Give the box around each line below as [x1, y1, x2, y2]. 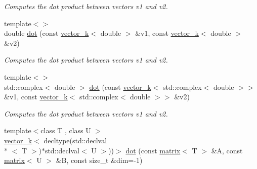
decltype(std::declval [44, 135, 107, 145]
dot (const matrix [125, 145, 181, 155]
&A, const [211, 145, 243, 155]
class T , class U [40, 125, 91, 136]
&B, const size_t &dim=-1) [56, 155, 143, 165]
